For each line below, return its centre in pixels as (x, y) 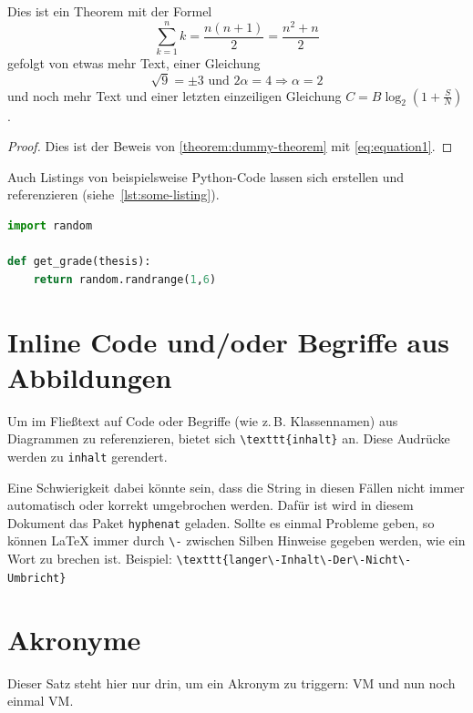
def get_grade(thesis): (79, 262)
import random (50, 225)
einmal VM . (41, 701)
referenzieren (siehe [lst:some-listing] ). (113, 194)
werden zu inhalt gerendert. (87, 456)
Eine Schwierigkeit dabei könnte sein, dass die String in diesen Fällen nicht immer (236, 487)
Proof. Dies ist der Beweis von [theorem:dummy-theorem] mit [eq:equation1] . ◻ (230, 146)
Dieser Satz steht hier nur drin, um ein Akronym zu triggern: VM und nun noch (231, 682)
